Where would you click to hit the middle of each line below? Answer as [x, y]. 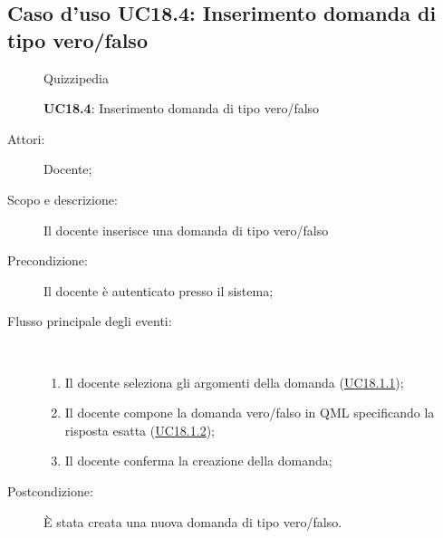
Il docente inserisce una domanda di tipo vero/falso [186, 230]
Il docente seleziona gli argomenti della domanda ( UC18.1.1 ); [234, 382]
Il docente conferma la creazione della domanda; [198, 461]
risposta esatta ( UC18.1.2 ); [140, 430]
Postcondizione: [50, 490]
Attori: [26, 138]
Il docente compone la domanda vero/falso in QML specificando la [250, 413]
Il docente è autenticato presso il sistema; [159, 290]
